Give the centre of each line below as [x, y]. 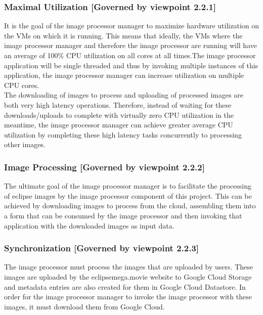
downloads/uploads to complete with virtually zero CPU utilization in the [119, 115]
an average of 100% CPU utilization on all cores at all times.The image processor [130, 55]
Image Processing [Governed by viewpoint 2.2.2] [104, 167]
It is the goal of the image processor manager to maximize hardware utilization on [131, 26]
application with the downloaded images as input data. [89, 225]
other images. [25, 144]
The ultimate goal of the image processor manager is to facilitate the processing [128, 186]
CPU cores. [22, 85]
